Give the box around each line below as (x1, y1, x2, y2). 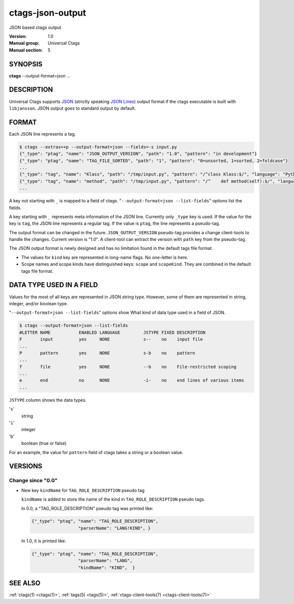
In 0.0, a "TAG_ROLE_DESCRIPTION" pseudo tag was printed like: (21, 505, 154, 511)
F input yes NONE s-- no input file (19, 337, 203, 342)
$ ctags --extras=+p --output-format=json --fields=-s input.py (19, 144, 177, 149)
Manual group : (9, 40, 40, 46)
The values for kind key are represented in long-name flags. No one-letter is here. (21, 254, 189, 260)
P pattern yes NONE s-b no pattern (19, 350, 196, 356)
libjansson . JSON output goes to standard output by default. (9, 105, 136, 111)
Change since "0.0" (9, 477, 58, 484)
